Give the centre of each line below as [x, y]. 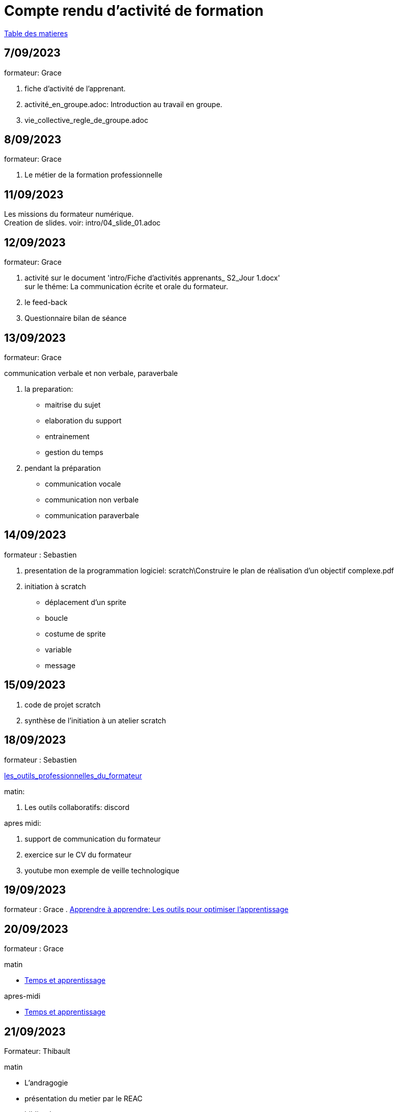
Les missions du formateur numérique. [69, 214]
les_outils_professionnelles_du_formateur [73, 775]
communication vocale [83, 484]
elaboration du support [83, 420]
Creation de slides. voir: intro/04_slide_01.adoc [82, 223]
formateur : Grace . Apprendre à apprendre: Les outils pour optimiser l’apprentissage [146, 909]
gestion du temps [74, 452]
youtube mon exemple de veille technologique [102, 870]
